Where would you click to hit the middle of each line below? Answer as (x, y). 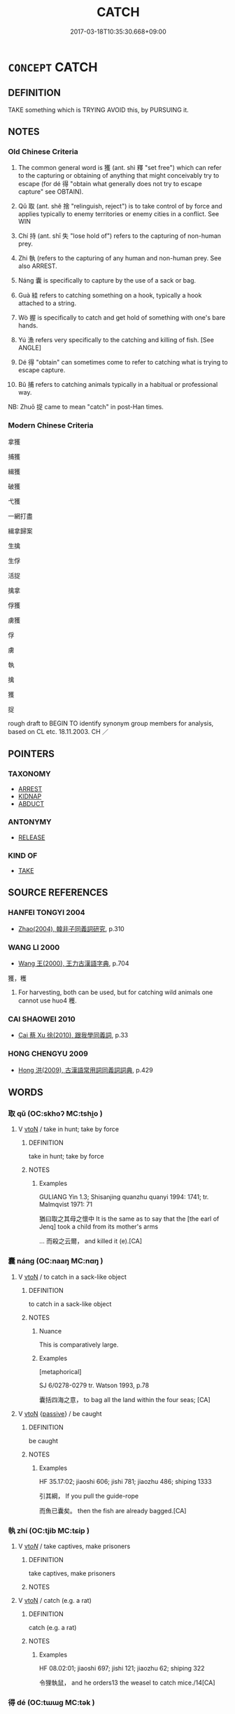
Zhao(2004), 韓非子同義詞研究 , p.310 (71, 928)
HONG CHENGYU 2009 (48, 1054)
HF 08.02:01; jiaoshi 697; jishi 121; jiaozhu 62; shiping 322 (122, 1668)
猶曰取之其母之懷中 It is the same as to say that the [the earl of (129, 1219)
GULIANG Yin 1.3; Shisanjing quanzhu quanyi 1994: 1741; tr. (124, 1197)
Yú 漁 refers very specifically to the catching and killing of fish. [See (116, 340)
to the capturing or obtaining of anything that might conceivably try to (119, 176)
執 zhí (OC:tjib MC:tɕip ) (49, 1531)
